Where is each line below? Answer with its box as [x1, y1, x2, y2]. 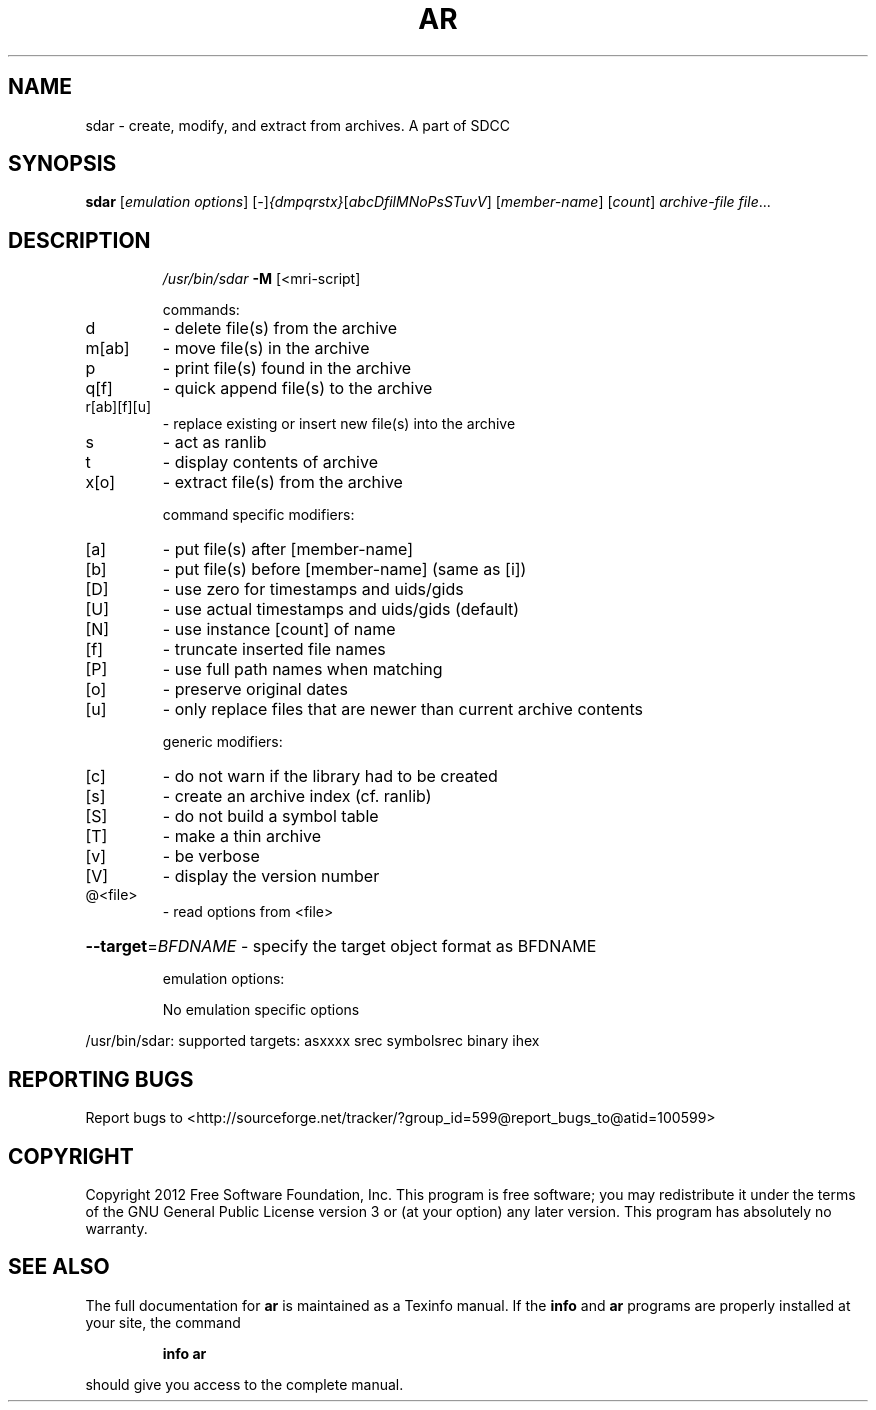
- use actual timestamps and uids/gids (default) [162, 599, 520, 620]
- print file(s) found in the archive [162, 358, 412, 379]
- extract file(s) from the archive [162, 472, 403, 493]
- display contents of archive [162, 452, 378, 473]
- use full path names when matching [162, 659, 443, 680]
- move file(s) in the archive [162, 338, 370, 359]
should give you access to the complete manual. [85, 1375, 404, 1393]
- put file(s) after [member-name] [162, 539, 414, 560]
